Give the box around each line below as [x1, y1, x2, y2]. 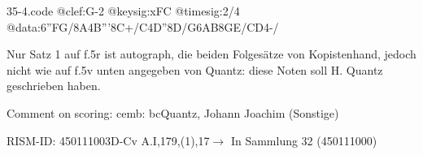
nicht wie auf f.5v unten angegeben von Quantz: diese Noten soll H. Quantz [7, 61, 383, 78]
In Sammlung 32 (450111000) [230, 131, 377, 149]
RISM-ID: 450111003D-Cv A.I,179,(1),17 [7, 131, 210, 149]
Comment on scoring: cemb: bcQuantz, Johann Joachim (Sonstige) [7, 104, 339, 121]
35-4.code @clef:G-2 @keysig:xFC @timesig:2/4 [7, 2, 240, 19]
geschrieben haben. [7, 77, 101, 94]
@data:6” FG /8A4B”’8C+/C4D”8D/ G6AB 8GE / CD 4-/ [7, 18, 279, 35]
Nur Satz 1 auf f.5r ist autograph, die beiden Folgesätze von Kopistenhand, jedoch [7, 45, 416, 62]
